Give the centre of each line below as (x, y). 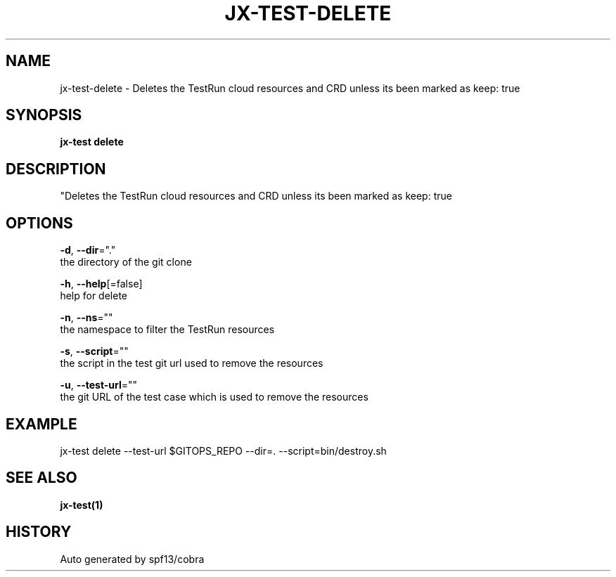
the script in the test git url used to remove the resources (192, 363)
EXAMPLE (41, 424)
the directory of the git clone (126, 262)
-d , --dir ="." (88, 250)
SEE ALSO (41, 478)
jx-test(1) (82, 505)
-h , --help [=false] (101, 284)
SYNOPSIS (44, 115)
